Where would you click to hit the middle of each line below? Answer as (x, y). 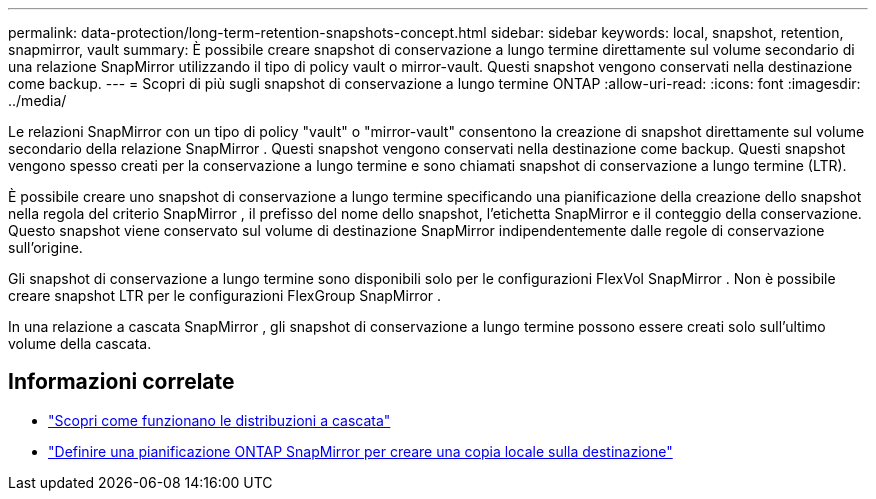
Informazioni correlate (121, 382)
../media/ (37, 100)
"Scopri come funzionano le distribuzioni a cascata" (219, 420)
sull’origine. (45, 247)
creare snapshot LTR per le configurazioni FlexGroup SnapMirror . (225, 295)
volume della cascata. (80, 343)
